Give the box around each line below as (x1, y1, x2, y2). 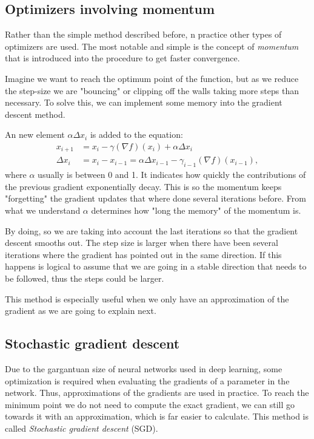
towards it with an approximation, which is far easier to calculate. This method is (5, 410, 309, 423)
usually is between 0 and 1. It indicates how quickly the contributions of (38, 168, 306, 181)
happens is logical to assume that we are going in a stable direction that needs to (5, 260, 307, 273)
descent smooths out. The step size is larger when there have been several (5, 236, 278, 249)
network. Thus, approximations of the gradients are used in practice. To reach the (5, 386, 309, 399)
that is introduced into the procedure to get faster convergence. (5, 52, 240, 64)
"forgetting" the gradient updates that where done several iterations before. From (5, 192, 306, 205)
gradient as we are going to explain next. (5, 304, 156, 317)
